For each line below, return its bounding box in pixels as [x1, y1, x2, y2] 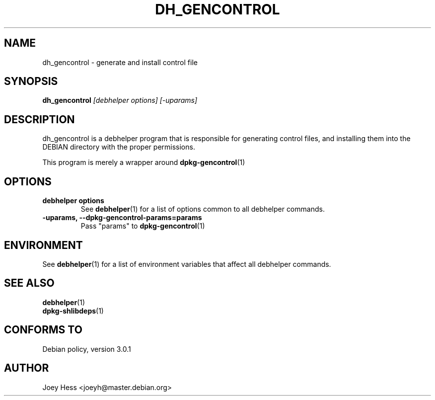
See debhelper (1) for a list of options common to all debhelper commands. [80, 205, 325, 214]
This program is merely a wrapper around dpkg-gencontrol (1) [42, 158, 245, 167]
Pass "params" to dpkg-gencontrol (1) [80, 222, 205, 231]
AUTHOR [4, 362, 49, 375]
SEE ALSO [4, 277, 55, 290]
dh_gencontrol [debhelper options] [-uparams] [42, 96, 198, 105]
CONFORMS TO [4, 323, 82, 336]
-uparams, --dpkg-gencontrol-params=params [42, 213, 202, 222]
